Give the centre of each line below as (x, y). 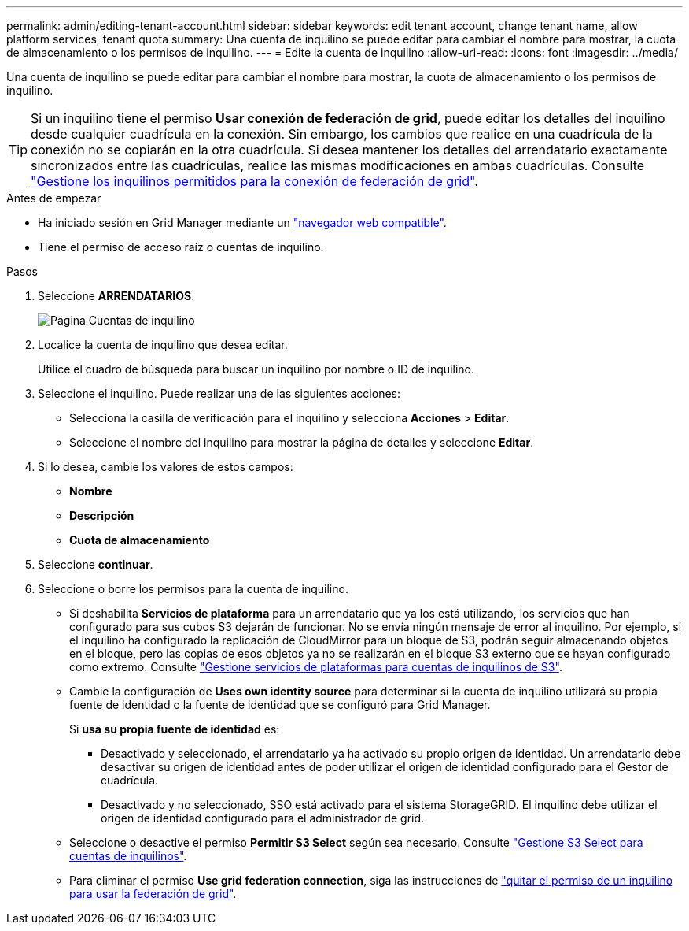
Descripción (102, 516)
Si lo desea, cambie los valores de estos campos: (166, 467)
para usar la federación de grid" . (153, 894)
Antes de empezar (54, 198)
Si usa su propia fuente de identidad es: (175, 729)
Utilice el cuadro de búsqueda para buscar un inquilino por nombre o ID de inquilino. (256, 369)
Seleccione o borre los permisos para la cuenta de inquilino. (193, 589)
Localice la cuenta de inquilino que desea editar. (163, 345)
